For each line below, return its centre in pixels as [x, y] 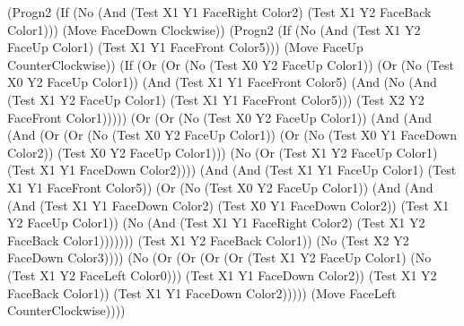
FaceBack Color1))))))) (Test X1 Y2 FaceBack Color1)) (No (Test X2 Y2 [208, 240]
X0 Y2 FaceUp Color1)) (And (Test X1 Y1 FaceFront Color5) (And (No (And [222, 82]
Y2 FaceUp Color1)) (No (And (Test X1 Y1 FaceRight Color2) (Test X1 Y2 [216, 223]
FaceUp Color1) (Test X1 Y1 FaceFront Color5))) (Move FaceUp [185, 47]
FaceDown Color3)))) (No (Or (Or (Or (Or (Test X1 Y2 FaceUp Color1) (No [219, 257]
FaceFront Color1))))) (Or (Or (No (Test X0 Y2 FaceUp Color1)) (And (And [219, 117]
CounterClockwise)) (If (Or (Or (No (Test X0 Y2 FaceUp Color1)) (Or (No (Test [231, 64]
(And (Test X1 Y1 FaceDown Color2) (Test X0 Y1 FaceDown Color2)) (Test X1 [228, 205]
